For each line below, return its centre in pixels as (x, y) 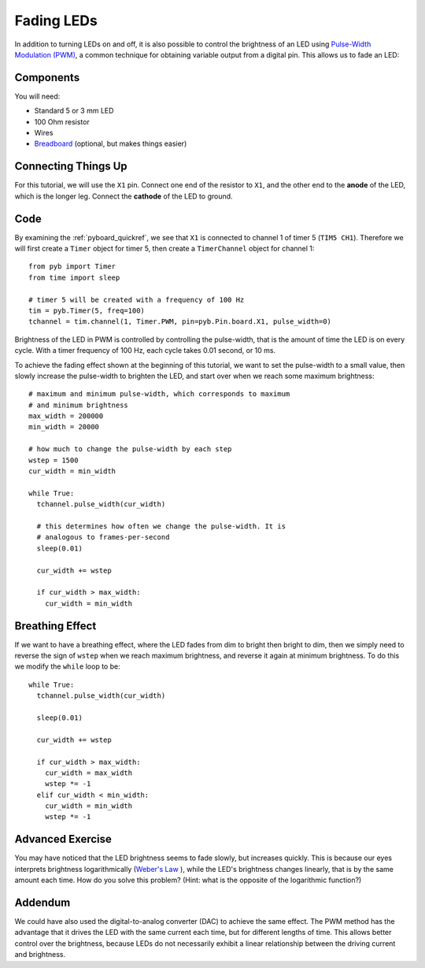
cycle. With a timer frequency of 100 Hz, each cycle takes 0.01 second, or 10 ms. (145, 350)
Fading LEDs (56, 20)
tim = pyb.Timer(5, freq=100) (87, 310)
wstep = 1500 (54, 460)
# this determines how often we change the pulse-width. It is (161, 526)
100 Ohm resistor (62, 121)
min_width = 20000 (64, 427)
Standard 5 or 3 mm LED (74, 111)
